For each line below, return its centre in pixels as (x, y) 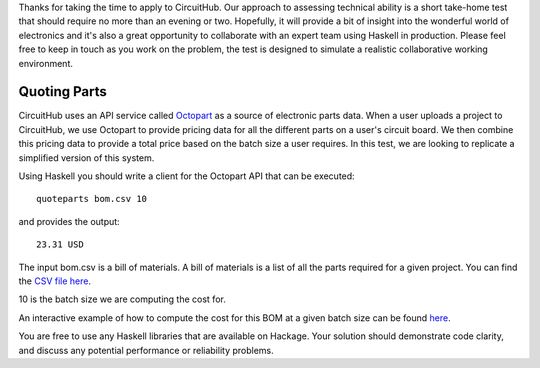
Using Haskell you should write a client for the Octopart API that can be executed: (186, 176)
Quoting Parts (62, 91)
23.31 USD (60, 244)
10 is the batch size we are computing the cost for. (122, 299)
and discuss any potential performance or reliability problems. (146, 350)
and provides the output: (69, 221)
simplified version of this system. (86, 157)
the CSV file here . (55, 281)
